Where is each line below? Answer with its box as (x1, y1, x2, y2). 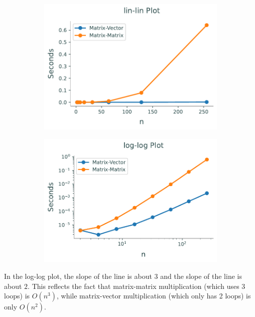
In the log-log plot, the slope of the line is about (4, 271, 152, 281)
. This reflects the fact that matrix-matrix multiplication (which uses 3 (28, 280, 245, 291)
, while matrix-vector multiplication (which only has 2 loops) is (57, 290, 251, 301)
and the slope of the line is (160, 271, 242, 281)
